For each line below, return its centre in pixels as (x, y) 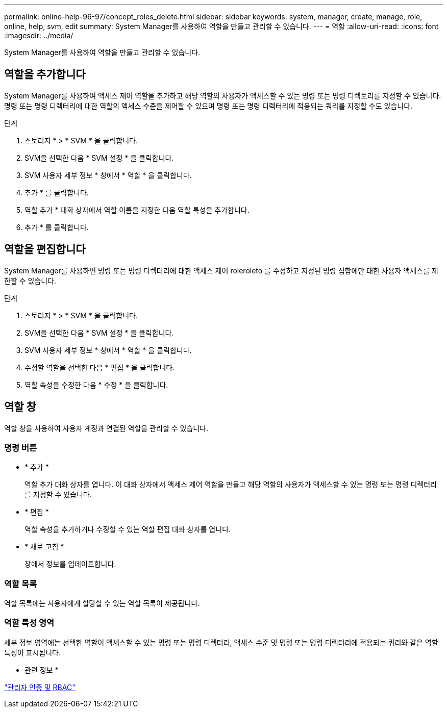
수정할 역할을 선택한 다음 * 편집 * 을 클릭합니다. (100, 367)
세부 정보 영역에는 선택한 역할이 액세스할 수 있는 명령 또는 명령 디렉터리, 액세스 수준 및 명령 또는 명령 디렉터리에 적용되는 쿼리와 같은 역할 (221, 642)
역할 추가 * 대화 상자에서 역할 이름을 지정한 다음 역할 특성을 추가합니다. (137, 210)
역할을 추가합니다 (45, 74)
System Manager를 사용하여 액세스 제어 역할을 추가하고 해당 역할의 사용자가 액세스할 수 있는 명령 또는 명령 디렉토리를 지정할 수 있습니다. (223, 95)
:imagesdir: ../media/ (39, 35)
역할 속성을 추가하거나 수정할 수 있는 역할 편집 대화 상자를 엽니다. (128, 529)
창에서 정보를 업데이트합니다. (70, 564)
